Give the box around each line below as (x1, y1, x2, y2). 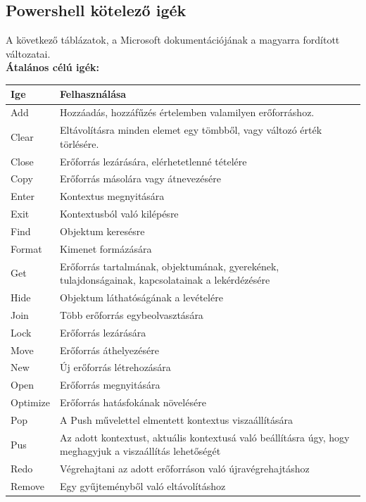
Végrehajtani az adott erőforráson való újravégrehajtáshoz (60, 461, 310, 476)
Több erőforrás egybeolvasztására (60, 307, 203, 322)
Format (11, 241, 42, 256)
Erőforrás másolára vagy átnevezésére (60, 171, 221, 186)
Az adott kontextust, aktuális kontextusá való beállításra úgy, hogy (60, 429, 350, 444)
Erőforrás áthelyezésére (60, 342, 159, 357)
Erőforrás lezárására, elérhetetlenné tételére (60, 153, 247, 168)
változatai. (6, 46, 51, 61)
